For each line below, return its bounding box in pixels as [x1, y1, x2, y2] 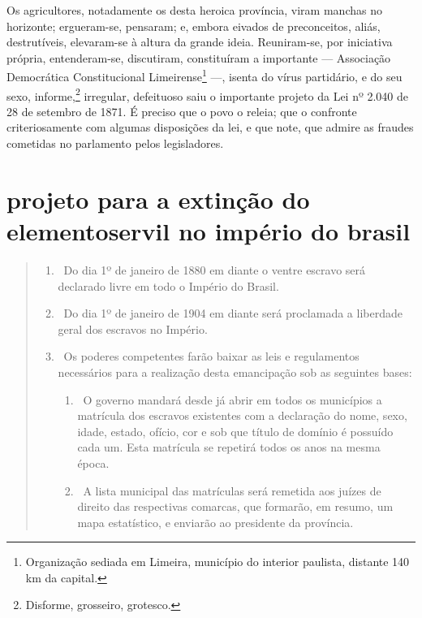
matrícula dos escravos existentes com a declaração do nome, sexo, [77, 407, 407, 424]
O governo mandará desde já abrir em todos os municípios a [83, 391, 382, 408]
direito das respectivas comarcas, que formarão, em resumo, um [77, 498, 394, 515]
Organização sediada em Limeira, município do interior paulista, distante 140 [25, 553, 410, 570]
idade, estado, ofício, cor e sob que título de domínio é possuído [77, 422, 394, 439]
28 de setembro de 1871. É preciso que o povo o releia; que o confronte [6, 102, 357, 119]
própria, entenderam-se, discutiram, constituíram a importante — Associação [6, 49, 391, 66]
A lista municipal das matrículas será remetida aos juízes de [83, 482, 381, 499]
